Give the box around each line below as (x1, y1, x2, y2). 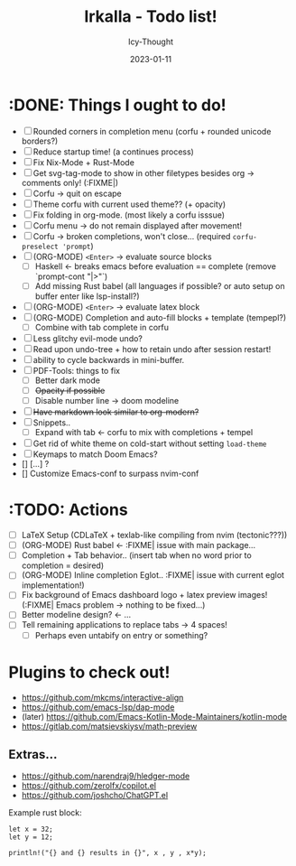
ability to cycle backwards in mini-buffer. (32, 354, 185, 365)
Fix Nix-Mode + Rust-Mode (32, 156, 134, 168)
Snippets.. (32, 417, 71, 428)
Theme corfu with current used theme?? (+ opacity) (32, 199, 227, 210)
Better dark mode (34, 375, 101, 386)
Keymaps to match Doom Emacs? (32, 449, 159, 460)
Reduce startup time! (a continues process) (32, 146, 195, 157)
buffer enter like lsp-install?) (34, 291, 141, 302)
